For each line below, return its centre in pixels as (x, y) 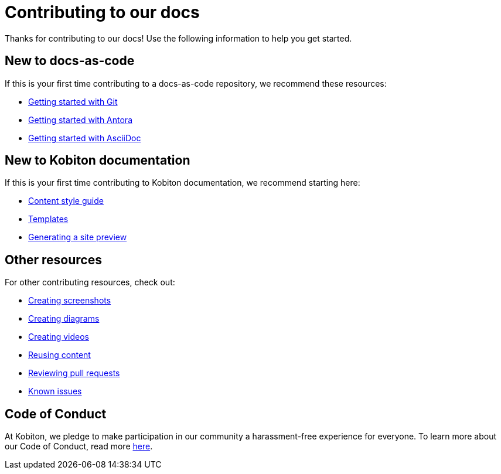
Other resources (53, 260)
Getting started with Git (73, 101)
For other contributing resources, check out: (90, 282)
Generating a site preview (78, 237)
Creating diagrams (64, 319)
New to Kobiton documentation (98, 161)
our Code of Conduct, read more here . (79, 446)
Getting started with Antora (81, 120)
